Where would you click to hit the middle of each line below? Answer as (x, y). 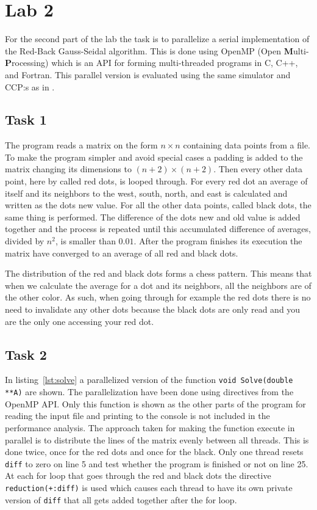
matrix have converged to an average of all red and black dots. (122, 253)
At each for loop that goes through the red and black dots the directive (138, 475)
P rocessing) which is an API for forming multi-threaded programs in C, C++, (151, 63)
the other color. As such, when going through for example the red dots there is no (158, 297)
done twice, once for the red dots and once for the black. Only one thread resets (154, 452)
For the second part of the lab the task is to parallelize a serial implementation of (157, 39)
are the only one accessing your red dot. (80, 321)
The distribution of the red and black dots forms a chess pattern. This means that (158, 273)
